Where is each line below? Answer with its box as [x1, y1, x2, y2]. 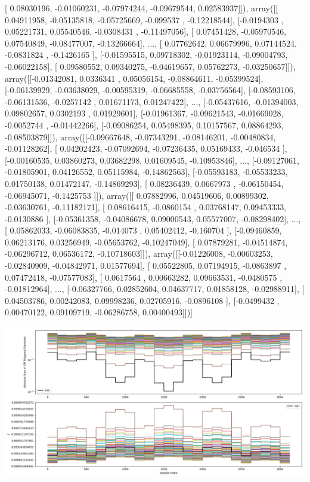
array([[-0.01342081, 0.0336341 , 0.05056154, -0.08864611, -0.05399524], [5, 72, 263, 84]
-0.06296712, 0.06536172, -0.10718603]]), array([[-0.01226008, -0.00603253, [5, 247, 273, 260]
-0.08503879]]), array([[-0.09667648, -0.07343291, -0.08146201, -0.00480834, [5, 130, 276, 143]
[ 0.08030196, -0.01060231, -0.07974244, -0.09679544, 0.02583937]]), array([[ [5, 2, 278, 14]
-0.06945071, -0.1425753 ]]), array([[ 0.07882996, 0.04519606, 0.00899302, [5, 189, 269, 201]
